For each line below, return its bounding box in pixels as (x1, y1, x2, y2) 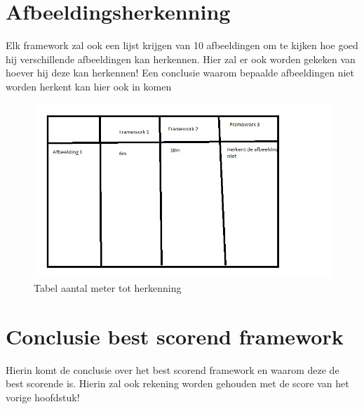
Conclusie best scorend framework (6, 321, 344, 350)
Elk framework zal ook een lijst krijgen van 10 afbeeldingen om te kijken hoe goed (6, 38, 358, 53)
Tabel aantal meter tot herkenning (34, 280, 182, 295)
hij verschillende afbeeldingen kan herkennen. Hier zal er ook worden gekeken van (6, 51, 356, 66)
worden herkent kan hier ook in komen (6, 79, 172, 93)
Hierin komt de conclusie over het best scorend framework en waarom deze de (6, 362, 339, 377)
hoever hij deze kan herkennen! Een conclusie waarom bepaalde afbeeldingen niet (6, 65, 355, 80)
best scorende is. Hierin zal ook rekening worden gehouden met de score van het (6, 376, 349, 391)
